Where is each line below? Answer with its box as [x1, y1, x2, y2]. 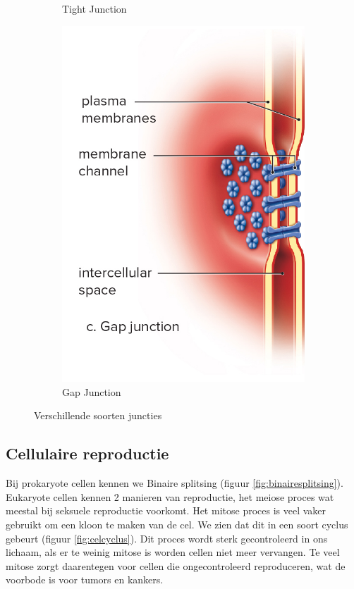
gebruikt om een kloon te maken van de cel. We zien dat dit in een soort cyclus [6, 516, 348, 531]
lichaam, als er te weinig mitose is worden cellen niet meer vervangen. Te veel [6, 545, 340, 559]
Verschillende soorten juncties [34, 408, 162, 423]
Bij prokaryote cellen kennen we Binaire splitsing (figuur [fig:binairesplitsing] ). [6, 476, 343, 490]
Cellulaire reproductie [6, 442, 169, 464]
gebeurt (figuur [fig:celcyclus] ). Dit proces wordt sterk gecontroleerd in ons [6, 531, 328, 545]
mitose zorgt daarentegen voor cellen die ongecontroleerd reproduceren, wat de [6, 558, 346, 573]
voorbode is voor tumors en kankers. [6, 572, 164, 587]
